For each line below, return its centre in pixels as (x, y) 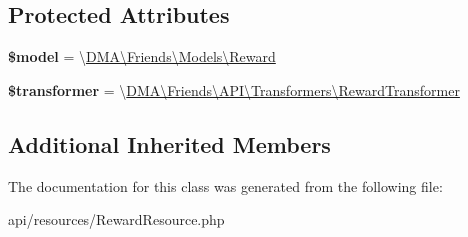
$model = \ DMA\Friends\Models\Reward (142, 56)
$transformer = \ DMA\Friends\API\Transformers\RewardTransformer (234, 89)
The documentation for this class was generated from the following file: (225, 185)
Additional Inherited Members (169, 143)
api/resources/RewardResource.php (116, 219)
